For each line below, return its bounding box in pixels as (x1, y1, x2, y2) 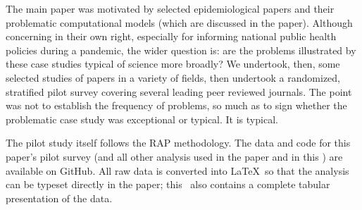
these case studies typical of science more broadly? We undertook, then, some (6, 56, 340, 71)
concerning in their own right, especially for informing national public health (6, 29, 337, 44)
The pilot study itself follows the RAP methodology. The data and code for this (6, 135, 351, 150)
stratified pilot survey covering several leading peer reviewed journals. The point (6, 84, 352, 99)
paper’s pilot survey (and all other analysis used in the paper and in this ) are (6, 149, 343, 163)
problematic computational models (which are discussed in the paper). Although (6, 15, 353, 30)
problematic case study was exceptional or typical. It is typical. (6, 111, 278, 126)
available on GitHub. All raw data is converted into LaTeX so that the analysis (6, 163, 349, 178)
